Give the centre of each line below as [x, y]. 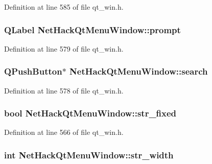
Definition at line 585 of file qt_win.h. [64, 7]
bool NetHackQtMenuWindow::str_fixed [90, 113]
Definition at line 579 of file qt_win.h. [64, 48]
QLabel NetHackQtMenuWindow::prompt [92, 29]
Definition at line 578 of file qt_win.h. [64, 90]
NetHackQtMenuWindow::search [139, 71]
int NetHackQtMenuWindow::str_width [89, 155]
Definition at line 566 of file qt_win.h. [64, 132]
